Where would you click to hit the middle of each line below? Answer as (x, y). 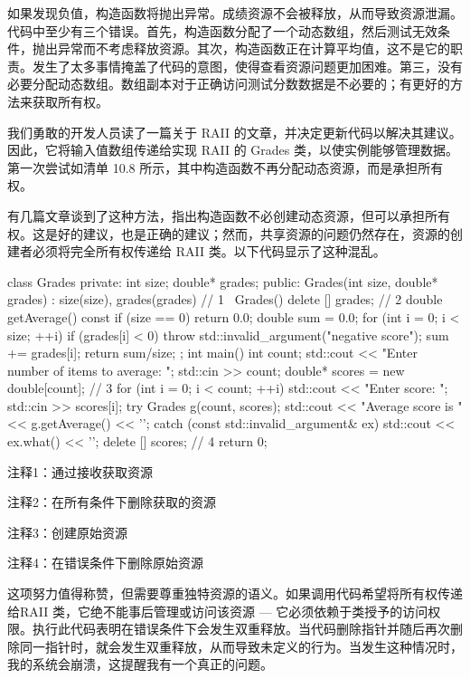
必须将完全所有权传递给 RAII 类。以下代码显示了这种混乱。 (209, 251)
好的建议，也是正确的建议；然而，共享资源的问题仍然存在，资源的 (254, 233)
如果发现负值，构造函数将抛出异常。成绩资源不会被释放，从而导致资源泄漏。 (235, 13)
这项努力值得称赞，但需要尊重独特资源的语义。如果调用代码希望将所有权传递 (235, 593)
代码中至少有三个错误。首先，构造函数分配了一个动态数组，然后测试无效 (222, 30)
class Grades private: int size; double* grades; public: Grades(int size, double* (223, 281)
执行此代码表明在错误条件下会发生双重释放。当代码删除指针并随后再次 (241, 629)
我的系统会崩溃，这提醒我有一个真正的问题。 (140, 664)
